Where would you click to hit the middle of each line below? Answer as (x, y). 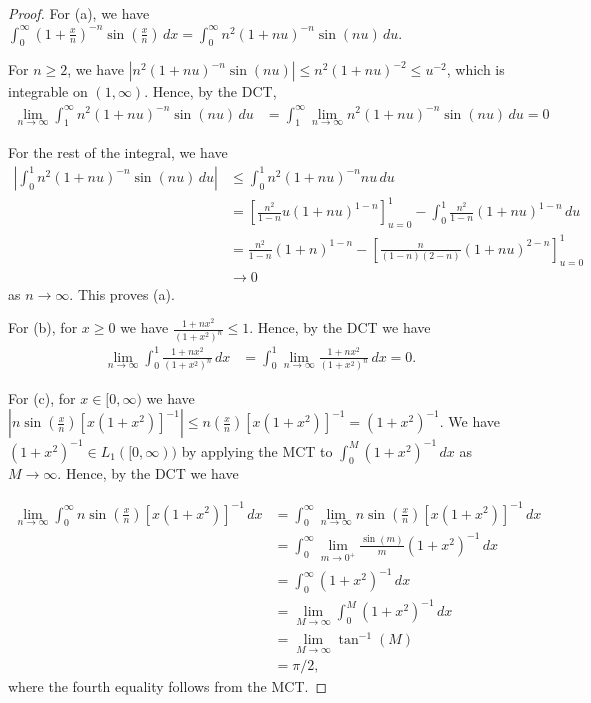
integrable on (48, 91)
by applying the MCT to (257, 450)
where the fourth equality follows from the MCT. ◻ (168, 686)
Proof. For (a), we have (79, 13)
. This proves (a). (122, 293)
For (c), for (42, 397)
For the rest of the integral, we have (118, 152)
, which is (475, 69)
